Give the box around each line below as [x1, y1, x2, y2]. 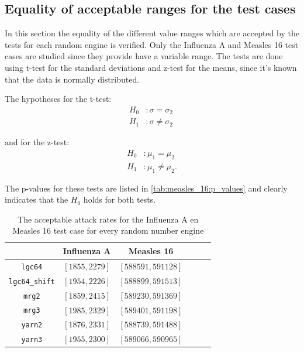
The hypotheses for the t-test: [5, 93, 112, 105]
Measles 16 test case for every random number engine [12, 224, 204, 237]
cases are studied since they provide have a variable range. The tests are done [5, 50, 283, 62]
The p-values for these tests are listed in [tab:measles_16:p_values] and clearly [5, 182, 288, 194]
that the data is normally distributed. [5, 73, 140, 85]
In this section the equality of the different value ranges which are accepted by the [5, 27, 299, 39]
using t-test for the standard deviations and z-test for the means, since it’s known [5, 61, 297, 73]
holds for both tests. [83, 193, 156, 206]
